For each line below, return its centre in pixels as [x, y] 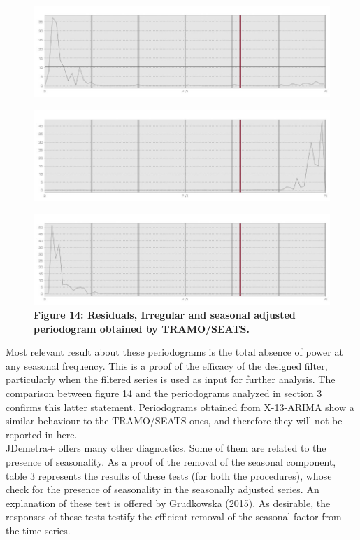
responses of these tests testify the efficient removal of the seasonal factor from [174, 517]
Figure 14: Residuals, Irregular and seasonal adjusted [165, 315]
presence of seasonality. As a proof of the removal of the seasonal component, [171, 461]
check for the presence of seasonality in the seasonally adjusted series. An [163, 489]
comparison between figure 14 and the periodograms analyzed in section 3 [164, 393]
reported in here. [42, 434]
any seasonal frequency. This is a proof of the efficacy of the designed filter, [167, 365]
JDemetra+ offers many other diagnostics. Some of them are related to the [166, 448]
